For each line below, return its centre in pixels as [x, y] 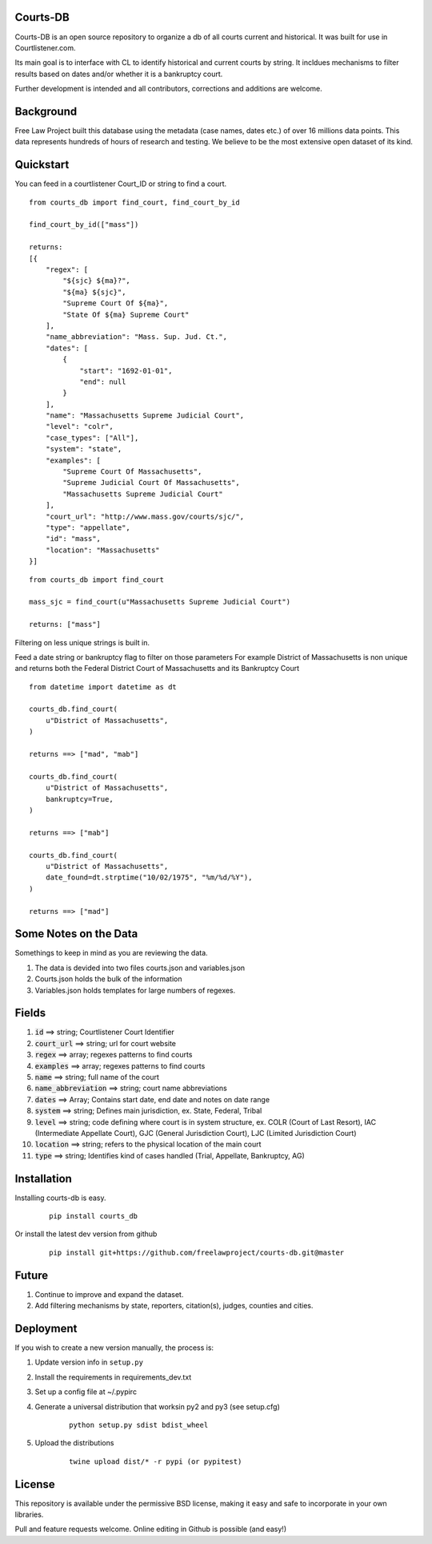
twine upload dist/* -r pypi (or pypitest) [156, 1461]
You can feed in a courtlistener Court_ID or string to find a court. [121, 184]
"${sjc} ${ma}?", [97, 281]
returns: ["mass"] [65, 624]
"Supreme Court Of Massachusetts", [132, 472]
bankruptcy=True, [79, 799]
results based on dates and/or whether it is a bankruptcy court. [119, 74]
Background [46, 111]
